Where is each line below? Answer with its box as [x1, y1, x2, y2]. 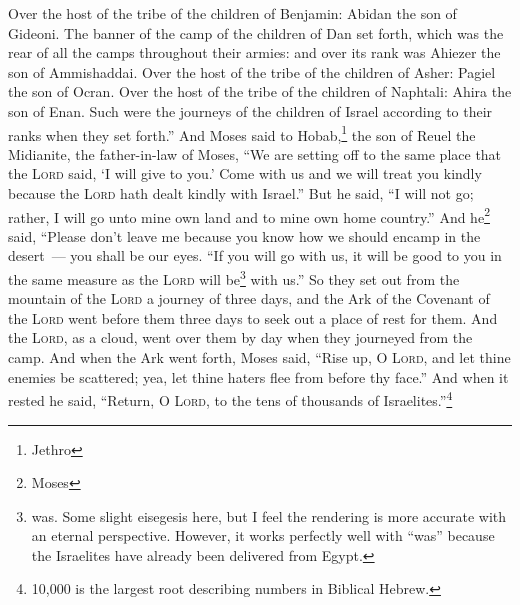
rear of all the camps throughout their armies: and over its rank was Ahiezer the [8, 42, 501, 63]
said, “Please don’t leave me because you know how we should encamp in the [8, 225, 481, 246]
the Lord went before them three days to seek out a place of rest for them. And [8, 307, 498, 328]
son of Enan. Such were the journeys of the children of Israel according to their [8, 100, 493, 121]
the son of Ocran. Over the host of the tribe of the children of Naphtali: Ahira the [8, 81, 512, 102]
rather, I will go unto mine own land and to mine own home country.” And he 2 [8, 203, 490, 227]
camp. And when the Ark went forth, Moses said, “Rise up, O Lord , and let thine [8, 347, 511, 368]
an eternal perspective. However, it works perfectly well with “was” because [31, 525, 495, 546]
